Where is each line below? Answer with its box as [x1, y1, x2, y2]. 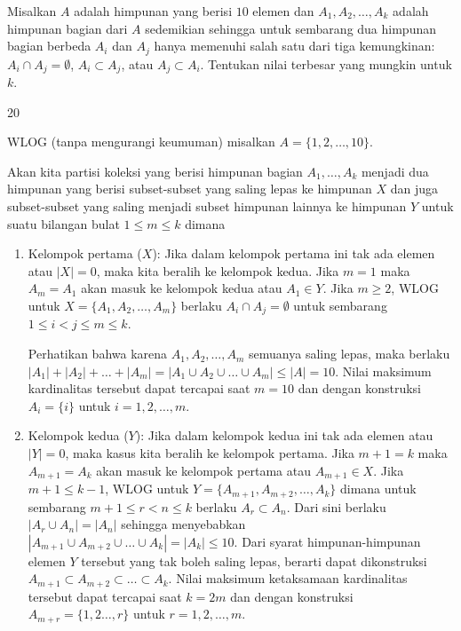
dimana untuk [339, 479, 417, 498]
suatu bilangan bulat [7, 214, 120, 233]
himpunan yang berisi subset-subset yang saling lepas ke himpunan [7, 179, 372, 198]
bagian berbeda [7, 36, 91, 55]
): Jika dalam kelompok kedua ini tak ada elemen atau [135, 426, 433, 445]
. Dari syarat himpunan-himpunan [234, 532, 421, 550]
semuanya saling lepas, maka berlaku [249, 344, 450, 363]
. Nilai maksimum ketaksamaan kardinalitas [168, 569, 408, 588]
